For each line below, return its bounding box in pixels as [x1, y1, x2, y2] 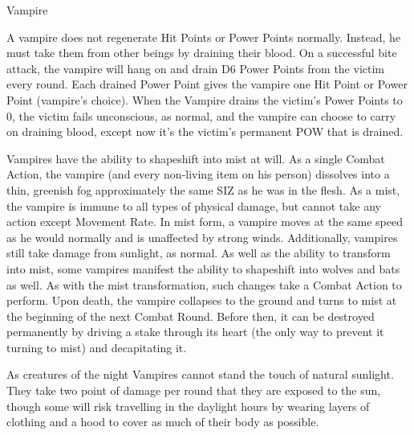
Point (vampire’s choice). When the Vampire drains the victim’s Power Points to [6, 91, 403, 108]
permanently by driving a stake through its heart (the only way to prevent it [6, 323, 384, 340]
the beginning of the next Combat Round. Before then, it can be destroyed [6, 307, 375, 324]
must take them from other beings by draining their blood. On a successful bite [6, 44, 397, 61]
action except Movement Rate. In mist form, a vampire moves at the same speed [6, 213, 403, 230]
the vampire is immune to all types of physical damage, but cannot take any [6, 197, 381, 214]
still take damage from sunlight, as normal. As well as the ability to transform [6, 244, 391, 261]
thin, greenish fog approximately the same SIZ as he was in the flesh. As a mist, [6, 181, 400, 198]
